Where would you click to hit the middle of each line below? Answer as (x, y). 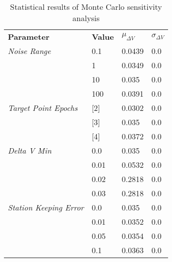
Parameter (29, 37)
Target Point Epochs (43, 108)
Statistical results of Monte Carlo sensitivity (86, 7)
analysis (86, 18)
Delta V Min (30, 150)
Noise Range (29, 51)
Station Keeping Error (46, 207)
